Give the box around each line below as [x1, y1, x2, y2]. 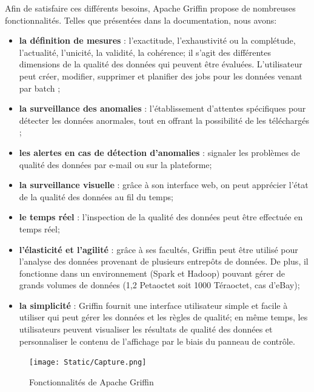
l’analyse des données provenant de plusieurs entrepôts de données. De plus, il [19, 255, 309, 268]
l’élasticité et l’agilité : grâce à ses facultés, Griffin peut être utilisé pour [19, 243, 298, 255]
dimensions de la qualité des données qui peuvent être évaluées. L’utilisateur [19, 58, 302, 70]
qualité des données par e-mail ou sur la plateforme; [19, 158, 212, 171]
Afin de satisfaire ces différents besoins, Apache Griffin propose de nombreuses [5, 2, 296, 14]
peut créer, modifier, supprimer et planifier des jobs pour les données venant [19, 69, 302, 82]
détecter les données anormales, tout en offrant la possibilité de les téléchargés [19, 113, 309, 126]
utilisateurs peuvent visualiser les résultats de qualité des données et [19, 323, 273, 336]
